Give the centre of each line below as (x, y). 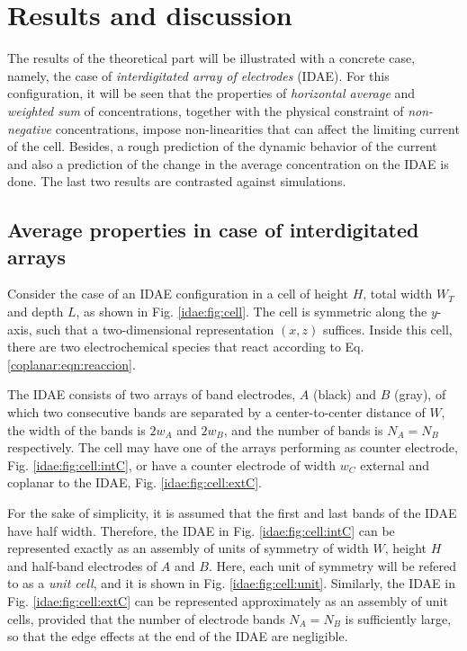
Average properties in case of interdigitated (213, 230)
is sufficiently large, (398, 618)
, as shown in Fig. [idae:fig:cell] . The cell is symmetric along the (251, 312)
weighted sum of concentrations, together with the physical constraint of (206, 110)
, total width (398, 294)
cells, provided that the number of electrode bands (146, 618)
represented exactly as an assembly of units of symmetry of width (188, 548)
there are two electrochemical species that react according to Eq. (186, 347)
